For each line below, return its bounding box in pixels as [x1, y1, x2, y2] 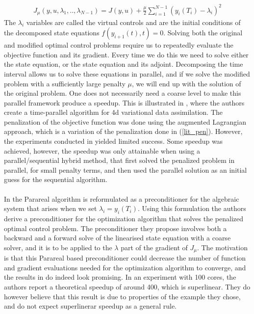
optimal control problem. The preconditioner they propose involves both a [4, 223, 227, 233]
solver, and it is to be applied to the [4, 242, 112, 252]
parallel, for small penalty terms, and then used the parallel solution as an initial [4, 164, 247, 175]
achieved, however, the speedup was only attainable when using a [4, 145, 201, 156]
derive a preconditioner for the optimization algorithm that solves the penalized [4, 213, 244, 224]
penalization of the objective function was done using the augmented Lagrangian [4, 116, 246, 127]
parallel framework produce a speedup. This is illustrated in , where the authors [4, 97, 245, 107]
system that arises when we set [4, 203, 97, 213]
